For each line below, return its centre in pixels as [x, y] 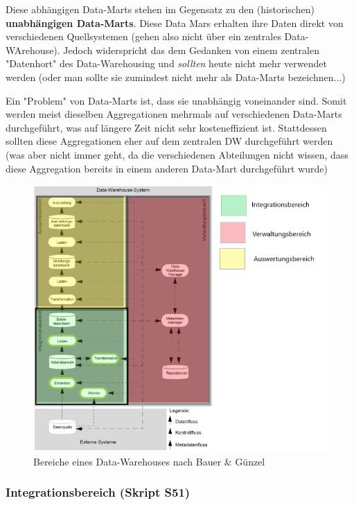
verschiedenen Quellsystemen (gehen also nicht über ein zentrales [143, 36]
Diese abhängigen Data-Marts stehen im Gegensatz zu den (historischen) [160, 9]
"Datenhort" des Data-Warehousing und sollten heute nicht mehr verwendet [166, 63]
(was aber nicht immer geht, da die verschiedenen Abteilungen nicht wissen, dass [177, 154]
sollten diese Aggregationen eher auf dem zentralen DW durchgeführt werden [169, 141]
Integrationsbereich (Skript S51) [98, 492]
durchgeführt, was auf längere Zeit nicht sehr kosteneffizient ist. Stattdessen [166, 127]
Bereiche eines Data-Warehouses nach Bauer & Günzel [149, 461]
